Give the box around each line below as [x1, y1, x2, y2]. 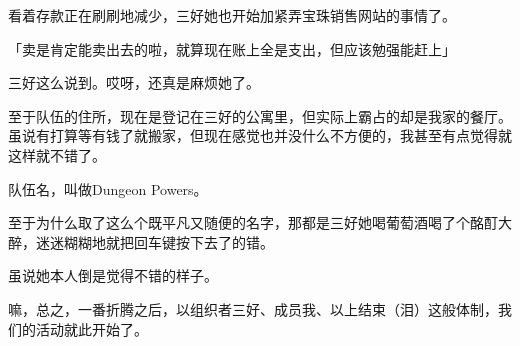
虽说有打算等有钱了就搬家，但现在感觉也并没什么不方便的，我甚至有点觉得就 [8, 125, 512, 146]
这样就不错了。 [8, 144, 106, 165]
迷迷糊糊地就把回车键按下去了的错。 [35, 231, 274, 252]
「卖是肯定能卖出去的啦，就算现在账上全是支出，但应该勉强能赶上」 [8, 38, 456, 59]
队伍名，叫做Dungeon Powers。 [8, 178, 208, 199]
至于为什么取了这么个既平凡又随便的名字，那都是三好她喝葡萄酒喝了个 [8, 212, 470, 233]
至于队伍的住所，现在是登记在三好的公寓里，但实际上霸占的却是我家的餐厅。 [8, 105, 512, 126]
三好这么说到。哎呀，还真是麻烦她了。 [8, 72, 260, 93]
